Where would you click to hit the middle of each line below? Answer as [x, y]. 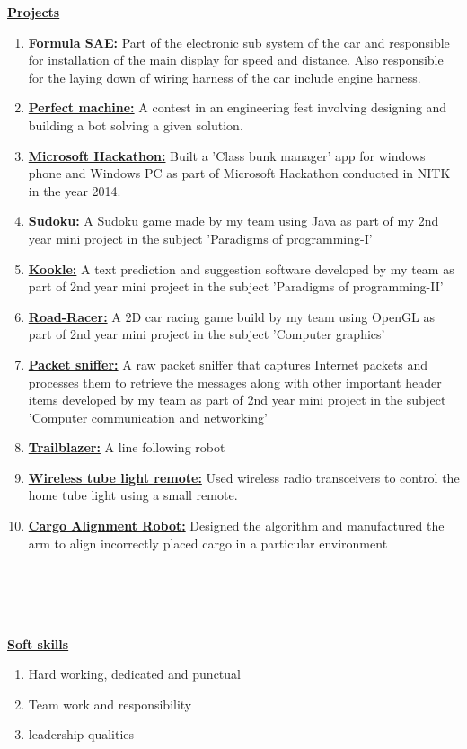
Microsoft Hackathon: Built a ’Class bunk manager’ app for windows [227, 155]
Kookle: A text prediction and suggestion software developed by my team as [241, 268]
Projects [34, 12]
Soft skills [38, 643]
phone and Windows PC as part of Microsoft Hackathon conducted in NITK [239, 173]
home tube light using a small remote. [133, 495]
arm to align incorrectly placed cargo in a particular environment [208, 543]
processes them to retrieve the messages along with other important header [235, 382]
